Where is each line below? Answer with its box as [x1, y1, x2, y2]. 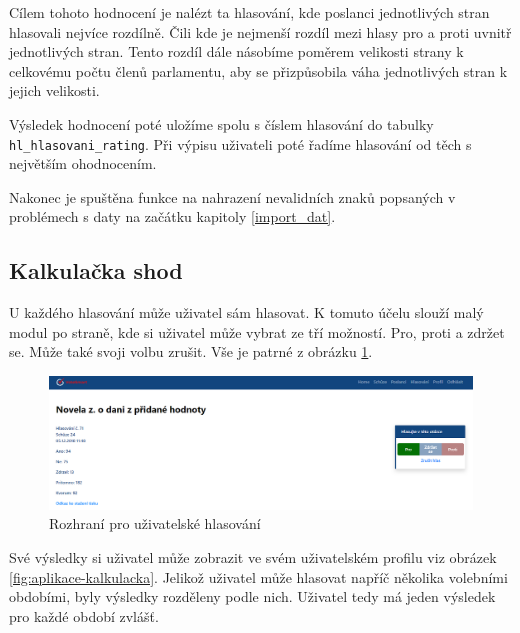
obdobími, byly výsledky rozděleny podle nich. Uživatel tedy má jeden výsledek [9, 586, 496, 607]
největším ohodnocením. [9, 153, 157, 174]
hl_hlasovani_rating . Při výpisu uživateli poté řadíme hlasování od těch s [9, 133, 472, 154]
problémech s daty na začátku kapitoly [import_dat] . [9, 206, 336, 227]
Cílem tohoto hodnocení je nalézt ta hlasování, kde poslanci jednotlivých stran [9, 2, 490, 22]
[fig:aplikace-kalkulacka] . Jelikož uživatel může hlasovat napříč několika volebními [9, 566, 508, 587]
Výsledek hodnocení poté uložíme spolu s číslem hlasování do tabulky [9, 113, 434, 134]
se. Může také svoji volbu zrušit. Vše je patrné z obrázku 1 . [9, 341, 373, 362]
